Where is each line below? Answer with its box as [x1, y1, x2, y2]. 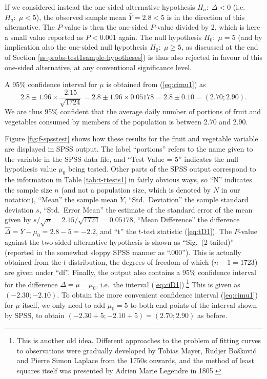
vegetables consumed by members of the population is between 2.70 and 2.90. [5, 116, 248, 127]
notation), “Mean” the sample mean [5, 194, 118, 205]
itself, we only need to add [22, 299, 106, 310]
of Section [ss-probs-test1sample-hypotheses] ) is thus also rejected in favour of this [5, 51, 263, 62]
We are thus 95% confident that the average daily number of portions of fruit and [5, 106, 261, 117]
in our [221, 184, 240, 195]
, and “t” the [95, 226, 136, 237]
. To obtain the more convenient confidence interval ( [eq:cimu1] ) [57, 289, 258, 300]
